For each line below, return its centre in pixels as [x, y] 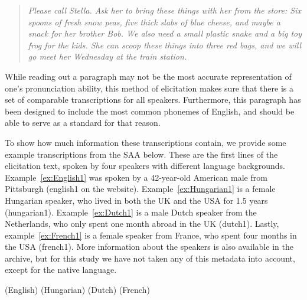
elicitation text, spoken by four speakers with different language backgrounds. [145, 166]
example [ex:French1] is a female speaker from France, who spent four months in [151, 235]
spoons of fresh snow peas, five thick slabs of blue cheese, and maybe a [154, 22]
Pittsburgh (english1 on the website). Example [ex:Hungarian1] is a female [140, 189]
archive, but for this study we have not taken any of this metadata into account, [150, 258]
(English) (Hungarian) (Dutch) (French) [77, 290]
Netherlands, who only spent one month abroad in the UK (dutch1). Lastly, [142, 224]
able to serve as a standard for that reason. [83, 123]
